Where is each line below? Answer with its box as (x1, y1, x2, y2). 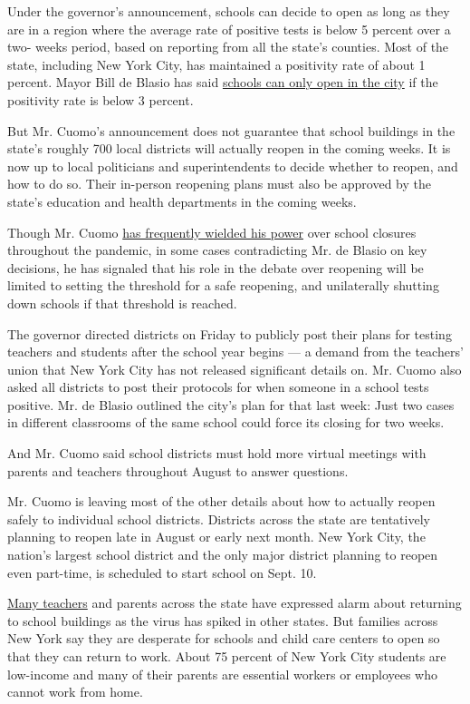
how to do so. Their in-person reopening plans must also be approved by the (7, 174, 431, 193)
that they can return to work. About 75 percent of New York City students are (7, 647, 446, 665)
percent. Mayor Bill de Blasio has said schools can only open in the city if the (7, 73, 438, 92)
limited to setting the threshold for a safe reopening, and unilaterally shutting (7, 276, 439, 295)
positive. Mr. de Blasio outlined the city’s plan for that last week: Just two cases (7, 395, 455, 414)
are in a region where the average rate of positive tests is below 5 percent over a (7, 19, 451, 38)
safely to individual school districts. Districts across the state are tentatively (7, 509, 430, 528)
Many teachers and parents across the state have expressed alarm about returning (7, 593, 462, 612)
